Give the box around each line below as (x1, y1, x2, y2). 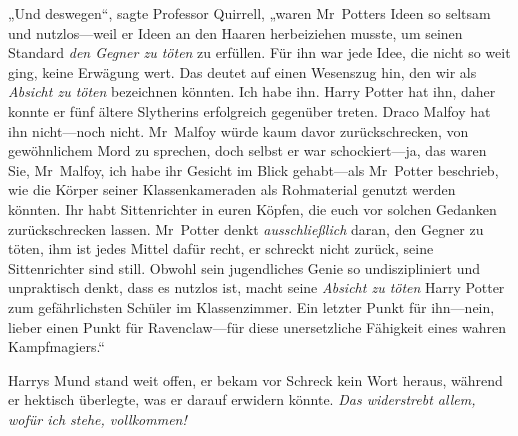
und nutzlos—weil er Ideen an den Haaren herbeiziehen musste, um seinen (8, 22, 463, 43)
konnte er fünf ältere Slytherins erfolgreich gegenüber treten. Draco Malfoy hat (8, 100, 491, 121)
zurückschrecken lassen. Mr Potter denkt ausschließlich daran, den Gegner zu (8, 218, 484, 239)
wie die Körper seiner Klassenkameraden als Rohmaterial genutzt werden (8, 179, 456, 200)
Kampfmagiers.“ (8, 336, 105, 357)
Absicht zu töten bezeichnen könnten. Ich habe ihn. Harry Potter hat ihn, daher (8, 81, 496, 102)
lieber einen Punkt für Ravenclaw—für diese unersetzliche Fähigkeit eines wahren (8, 316, 507, 337)
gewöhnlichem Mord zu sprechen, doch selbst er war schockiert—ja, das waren (8, 140, 487, 161)
